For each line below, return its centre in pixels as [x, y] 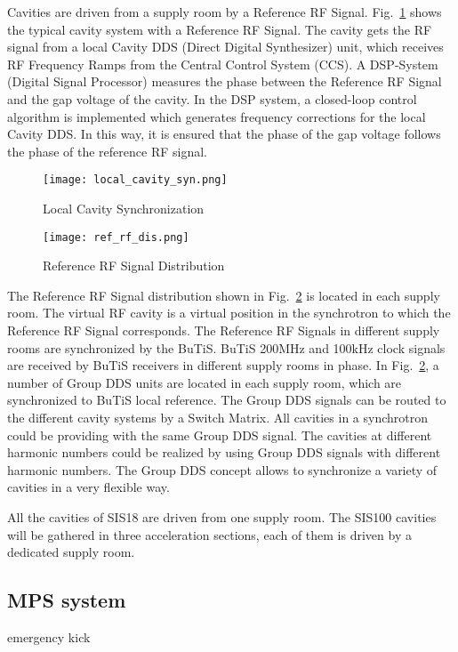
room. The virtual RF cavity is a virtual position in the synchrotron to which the [229, 313]
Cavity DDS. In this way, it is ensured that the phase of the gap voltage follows [224, 134]
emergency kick [49, 636]
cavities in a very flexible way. [88, 487]
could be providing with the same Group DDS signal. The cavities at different [220, 435]
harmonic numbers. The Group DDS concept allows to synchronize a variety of [222, 469]
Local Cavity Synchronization [124, 208]
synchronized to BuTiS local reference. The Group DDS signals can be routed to [227, 400]
